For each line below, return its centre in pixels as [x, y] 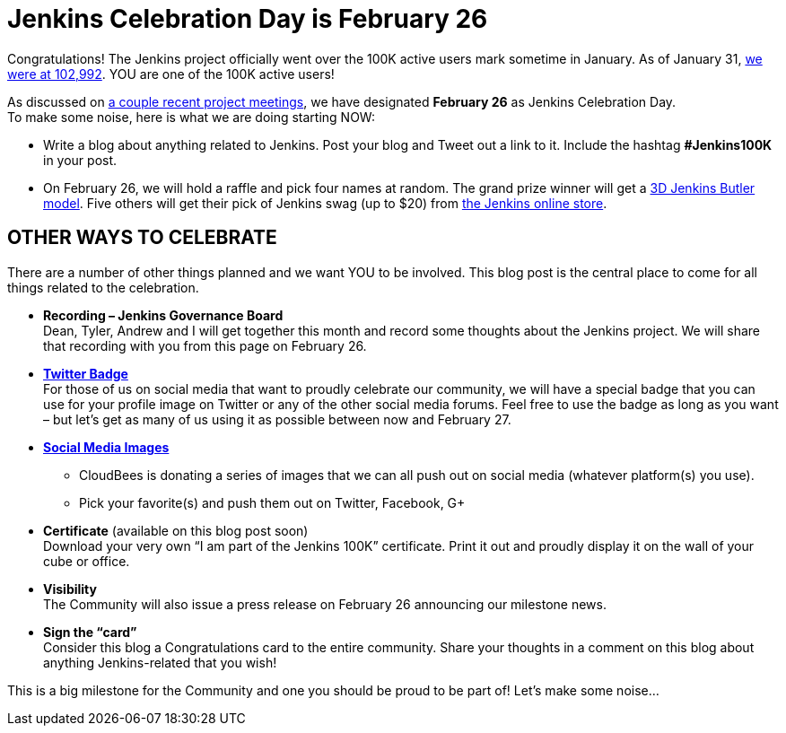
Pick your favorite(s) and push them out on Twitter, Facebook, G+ [272, 502]
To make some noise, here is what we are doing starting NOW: [191, 117]
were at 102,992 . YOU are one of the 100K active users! [171, 74]
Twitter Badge [86, 373]
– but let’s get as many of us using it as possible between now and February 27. [277, 419]
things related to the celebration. [103, 287]
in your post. [80, 160]
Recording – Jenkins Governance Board [163, 315]
